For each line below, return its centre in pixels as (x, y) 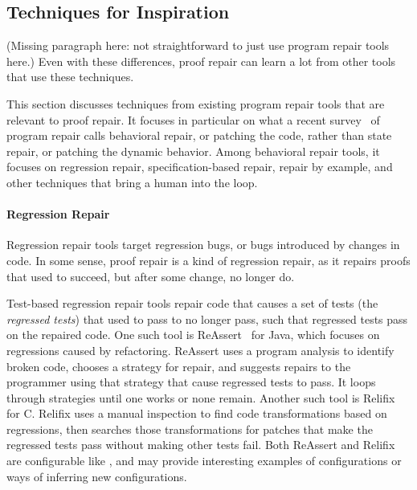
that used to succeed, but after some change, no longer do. (151, 276)
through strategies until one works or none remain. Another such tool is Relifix (201, 397)
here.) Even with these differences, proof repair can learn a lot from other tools (201, 61)
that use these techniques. (70, 77)
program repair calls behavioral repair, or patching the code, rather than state (199, 135)
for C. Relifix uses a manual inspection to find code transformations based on (197, 413)
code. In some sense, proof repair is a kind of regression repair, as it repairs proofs (208, 260)
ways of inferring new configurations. (97, 476)
